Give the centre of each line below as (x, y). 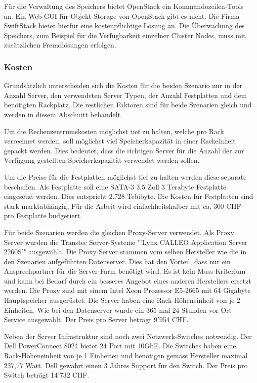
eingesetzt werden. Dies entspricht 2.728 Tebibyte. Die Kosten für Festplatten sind (128, 196)
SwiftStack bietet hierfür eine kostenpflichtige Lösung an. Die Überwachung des (124, 25)
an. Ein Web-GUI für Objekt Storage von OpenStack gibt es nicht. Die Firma (122, 16)
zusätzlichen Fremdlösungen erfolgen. (60, 45)
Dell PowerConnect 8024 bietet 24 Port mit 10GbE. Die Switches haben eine (120, 346)
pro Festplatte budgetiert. (43, 215)
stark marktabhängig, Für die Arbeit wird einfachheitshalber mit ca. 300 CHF (123, 206)
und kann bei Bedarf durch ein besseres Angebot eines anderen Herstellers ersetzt (128, 280)
